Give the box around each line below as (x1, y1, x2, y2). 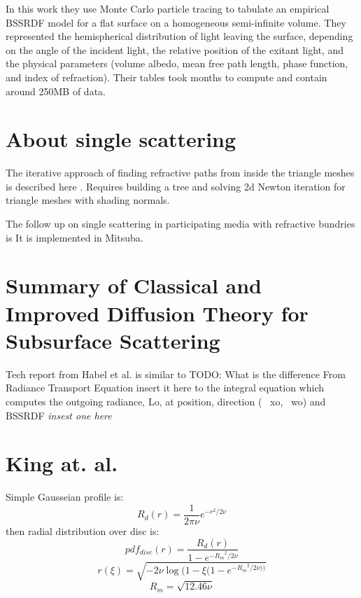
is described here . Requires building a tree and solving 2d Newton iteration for (6, 179, 346, 193)
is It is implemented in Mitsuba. (6, 230, 143, 244)
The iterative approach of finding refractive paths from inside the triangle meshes (6, 165, 355, 180)
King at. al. (6, 449, 118, 478)
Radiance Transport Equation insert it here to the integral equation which (6, 380, 325, 395)
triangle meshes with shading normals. (6, 193, 170, 207)
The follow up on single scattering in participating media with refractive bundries (6, 216, 355, 231)
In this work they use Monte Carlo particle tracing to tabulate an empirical (6, 1, 330, 15)
